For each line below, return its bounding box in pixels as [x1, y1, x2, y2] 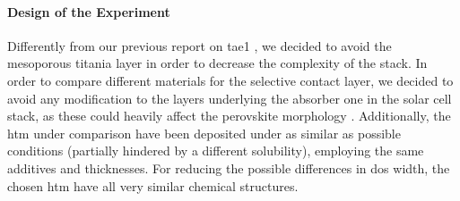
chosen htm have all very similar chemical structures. [7, 176, 299, 195]
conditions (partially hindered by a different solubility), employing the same [7, 141, 424, 160]
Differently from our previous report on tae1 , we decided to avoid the [7, 36, 392, 54]
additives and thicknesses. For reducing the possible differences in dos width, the [7, 158, 450, 177]
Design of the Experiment [7, 2, 170, 21]
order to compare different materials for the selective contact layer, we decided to [7, 71, 454, 89]
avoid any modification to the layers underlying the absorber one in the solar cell [7, 88, 452, 107]
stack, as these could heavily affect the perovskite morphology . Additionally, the [7, 106, 451, 125]
